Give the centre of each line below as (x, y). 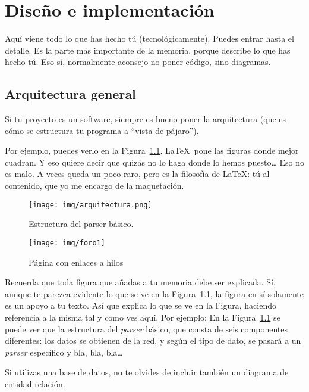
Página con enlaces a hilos (76, 262)
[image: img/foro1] (67, 243)
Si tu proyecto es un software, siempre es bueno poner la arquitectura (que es (146, 119)
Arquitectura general (70, 94)
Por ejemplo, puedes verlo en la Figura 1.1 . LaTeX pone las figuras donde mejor (152, 150)
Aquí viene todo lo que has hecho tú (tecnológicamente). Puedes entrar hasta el (149, 38)
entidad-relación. (35, 383)
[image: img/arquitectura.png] (90, 205)
